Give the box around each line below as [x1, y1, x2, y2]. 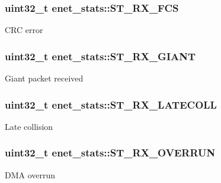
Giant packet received [5, 72, 84, 84]
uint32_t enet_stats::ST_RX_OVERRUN [5, 145, 216, 160]
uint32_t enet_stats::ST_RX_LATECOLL [5, 97, 217, 112]
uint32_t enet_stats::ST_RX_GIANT [5, 48, 196, 63]
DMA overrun [5, 168, 56, 181]
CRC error [5, 24, 43, 36]
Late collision [5, 120, 53, 132]
